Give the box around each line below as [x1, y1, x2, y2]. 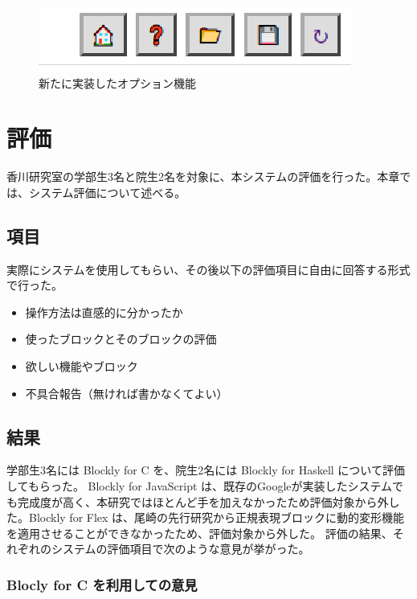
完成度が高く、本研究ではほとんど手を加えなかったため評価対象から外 [17, 493, 389, 510]
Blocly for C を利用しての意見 [6, 574, 198, 594]
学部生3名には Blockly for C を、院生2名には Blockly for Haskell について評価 [6, 462, 405, 478]
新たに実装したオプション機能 [39, 74, 196, 91]
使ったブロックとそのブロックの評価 [25, 330, 217, 347]
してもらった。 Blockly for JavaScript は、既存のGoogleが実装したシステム [6, 478, 393, 494]
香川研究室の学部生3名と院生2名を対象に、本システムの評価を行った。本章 [6, 168, 400, 185]
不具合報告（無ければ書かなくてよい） [25, 384, 228, 401]
